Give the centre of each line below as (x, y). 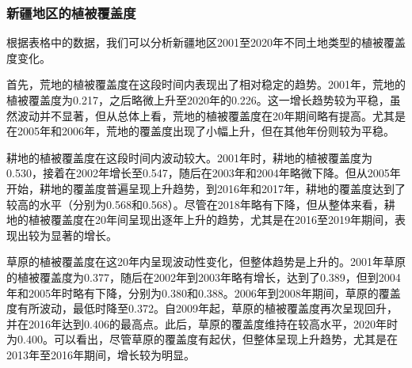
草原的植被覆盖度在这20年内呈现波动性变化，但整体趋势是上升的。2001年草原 (206, 262)
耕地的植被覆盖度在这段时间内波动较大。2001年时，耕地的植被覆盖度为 (189, 157)
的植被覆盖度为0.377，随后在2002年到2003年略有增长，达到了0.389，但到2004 (204, 277)
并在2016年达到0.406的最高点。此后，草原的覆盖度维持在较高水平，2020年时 (202, 323)
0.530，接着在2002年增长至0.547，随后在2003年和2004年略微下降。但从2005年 (204, 173)
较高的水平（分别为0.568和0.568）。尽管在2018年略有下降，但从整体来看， (195, 204)
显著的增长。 (84, 235)
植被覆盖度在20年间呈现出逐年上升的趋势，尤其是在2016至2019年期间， (211, 220)
